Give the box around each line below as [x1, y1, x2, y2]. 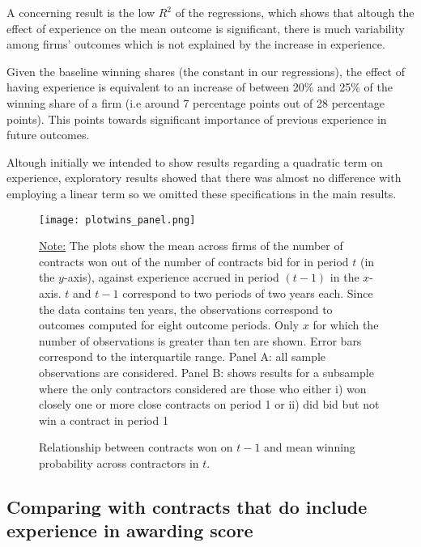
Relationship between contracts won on [39, 439, 233, 456]
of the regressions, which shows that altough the [175, 4, 415, 20]
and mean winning [264, 439, 355, 456]
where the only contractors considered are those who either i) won [39, 380, 367, 396]
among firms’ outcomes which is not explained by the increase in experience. [6, 36, 385, 53]
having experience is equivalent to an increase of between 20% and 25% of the [6, 78, 393, 95]
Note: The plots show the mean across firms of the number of [39, 237, 343, 254]
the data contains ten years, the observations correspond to [39, 300, 333, 317]
